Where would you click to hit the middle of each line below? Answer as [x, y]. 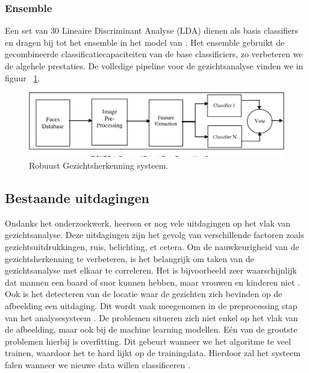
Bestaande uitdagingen [77, 198]
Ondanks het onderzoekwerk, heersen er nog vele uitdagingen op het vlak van [148, 223]
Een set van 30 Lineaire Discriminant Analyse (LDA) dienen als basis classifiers [152, 30]
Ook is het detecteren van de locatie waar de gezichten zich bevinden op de [144, 294]
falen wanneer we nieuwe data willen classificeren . [98, 364]
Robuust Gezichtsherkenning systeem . [99, 165]
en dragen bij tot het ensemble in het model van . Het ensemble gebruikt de [145, 42]
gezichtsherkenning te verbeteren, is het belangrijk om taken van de [130, 258]
